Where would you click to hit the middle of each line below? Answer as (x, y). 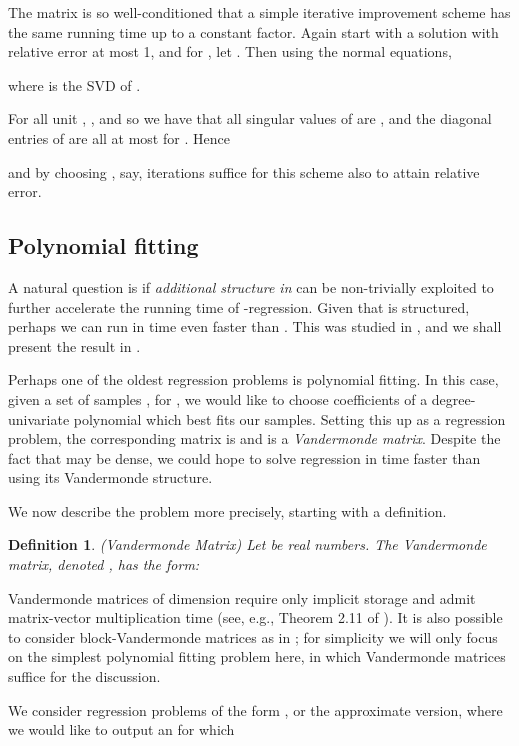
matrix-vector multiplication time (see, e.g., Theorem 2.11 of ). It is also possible (255, 617)
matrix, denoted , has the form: (104, 564)
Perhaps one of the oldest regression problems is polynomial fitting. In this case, (253, 379)
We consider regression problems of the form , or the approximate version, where (255, 709)
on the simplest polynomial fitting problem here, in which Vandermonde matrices (257, 656)
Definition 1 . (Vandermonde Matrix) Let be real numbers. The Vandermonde (247, 544)
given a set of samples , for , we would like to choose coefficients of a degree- (242, 398)
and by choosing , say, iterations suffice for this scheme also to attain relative (244, 171)
